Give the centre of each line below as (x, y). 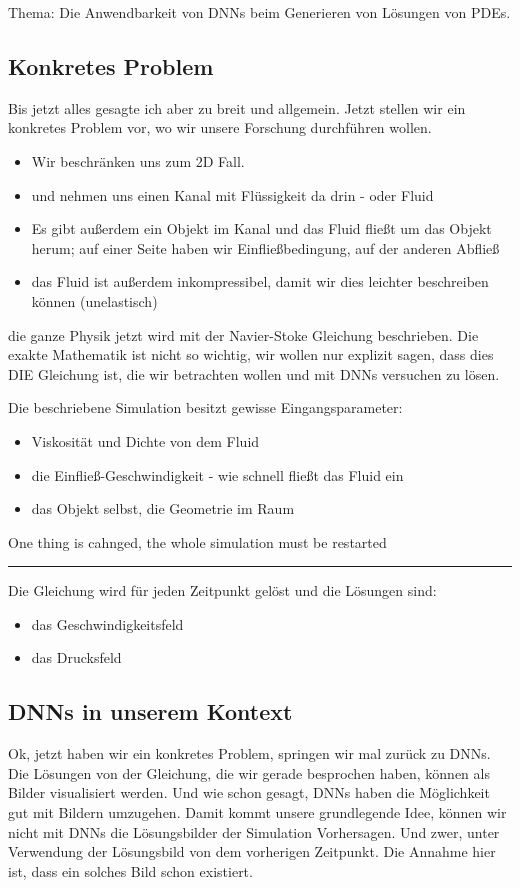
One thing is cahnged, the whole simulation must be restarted (197, 541)
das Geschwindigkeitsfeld (107, 623)
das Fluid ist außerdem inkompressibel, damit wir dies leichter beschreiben (260, 281)
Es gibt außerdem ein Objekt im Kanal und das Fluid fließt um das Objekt (261, 228)
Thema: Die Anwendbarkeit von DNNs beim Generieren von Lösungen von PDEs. (259, 12)
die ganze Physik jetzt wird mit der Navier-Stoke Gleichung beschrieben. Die (243, 334)
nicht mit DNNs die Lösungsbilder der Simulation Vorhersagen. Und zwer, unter (254, 831)
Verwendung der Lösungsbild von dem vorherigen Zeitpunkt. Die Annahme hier (252, 851)
